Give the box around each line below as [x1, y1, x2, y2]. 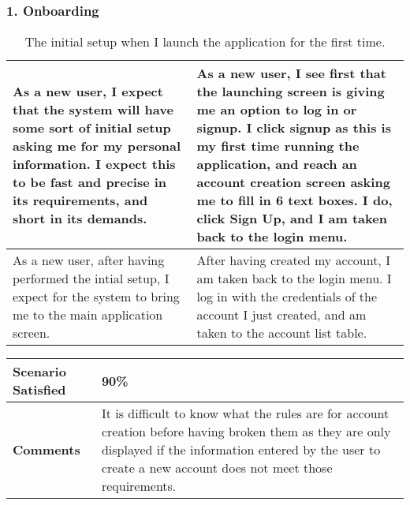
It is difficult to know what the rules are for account [101, 404, 389, 423]
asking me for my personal [13, 137, 181, 155]
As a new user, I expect [13, 82, 163, 101]
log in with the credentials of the [196, 287, 378, 306]
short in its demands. [13, 209, 147, 228]
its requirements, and [13, 191, 148, 210]
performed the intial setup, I [13, 269, 170, 288]
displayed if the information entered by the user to [101, 440, 381, 459]
